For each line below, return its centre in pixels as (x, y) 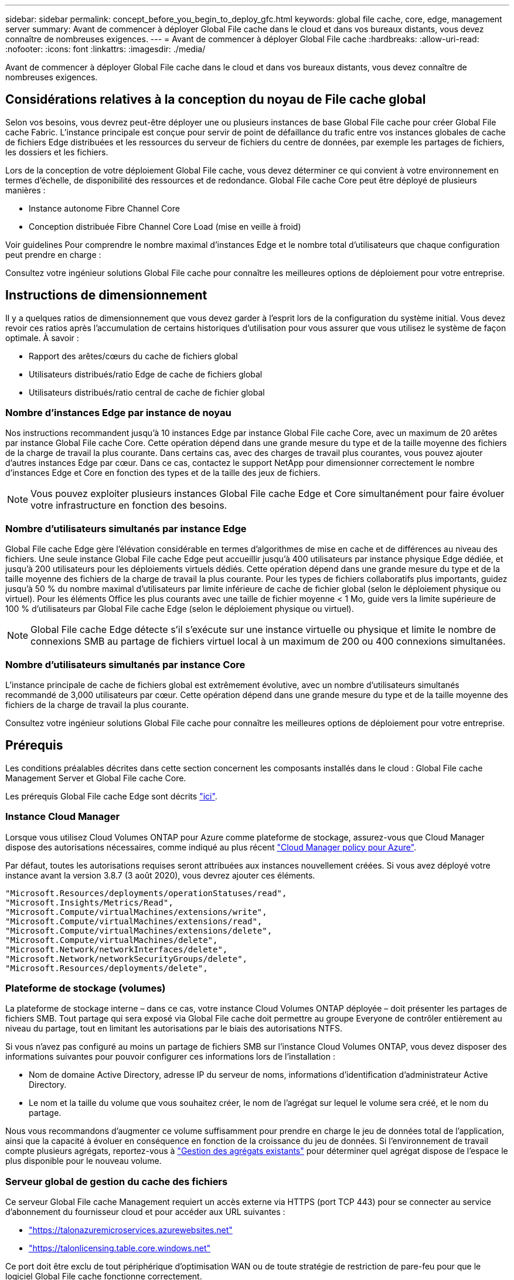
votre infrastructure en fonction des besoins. (129, 505)
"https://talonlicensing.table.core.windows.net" (120, 1248)
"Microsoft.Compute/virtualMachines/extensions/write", (136, 912)
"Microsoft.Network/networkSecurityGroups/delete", (127, 959)
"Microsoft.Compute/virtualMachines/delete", (112, 940)
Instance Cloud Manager (63, 817)
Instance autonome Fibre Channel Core (104, 208)
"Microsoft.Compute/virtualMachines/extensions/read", (134, 921)
